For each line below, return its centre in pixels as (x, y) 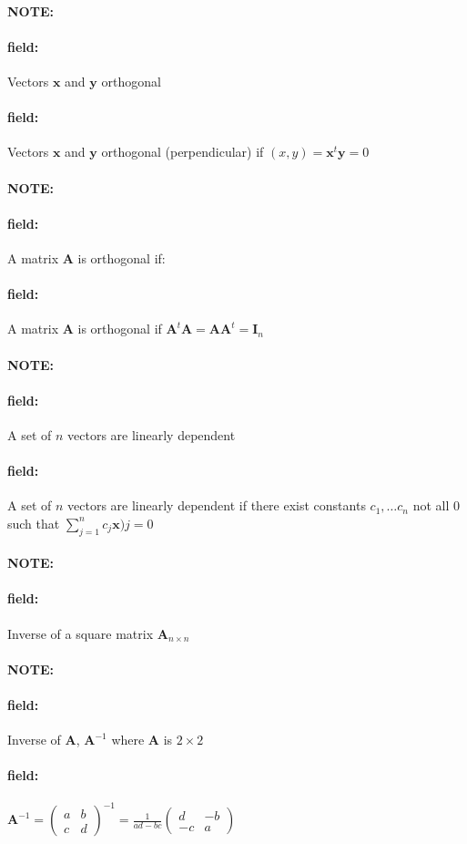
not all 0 (437, 505)
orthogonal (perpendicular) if (183, 152)
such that (34, 523)
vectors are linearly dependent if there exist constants (217, 505)
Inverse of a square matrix (81, 633)
